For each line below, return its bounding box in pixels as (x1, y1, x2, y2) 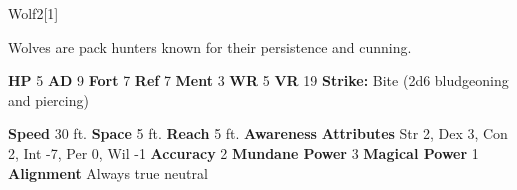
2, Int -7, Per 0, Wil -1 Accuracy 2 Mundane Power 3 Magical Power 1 (8, 142, 479, 163)
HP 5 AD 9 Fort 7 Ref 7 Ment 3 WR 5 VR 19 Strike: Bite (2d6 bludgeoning (8, 70, 509, 91)
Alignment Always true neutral (8, 162, 208, 183)
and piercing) (8, 89, 89, 110)
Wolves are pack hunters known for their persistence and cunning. (8, 36, 412, 57)
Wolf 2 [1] (8, 3, 59, 23)
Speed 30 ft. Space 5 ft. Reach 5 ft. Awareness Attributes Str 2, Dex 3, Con (8, 123, 508, 144)
